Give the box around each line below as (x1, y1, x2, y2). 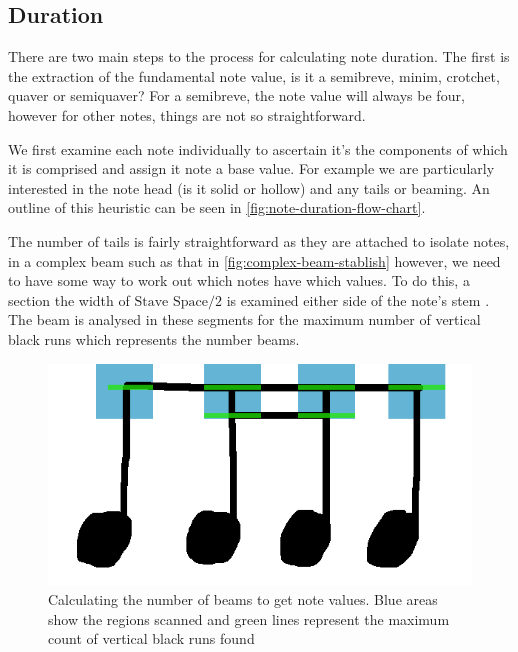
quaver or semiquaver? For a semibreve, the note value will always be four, (8, 85, 465, 106)
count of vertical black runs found (48, 628, 255, 649)
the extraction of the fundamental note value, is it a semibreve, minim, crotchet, (8, 65, 500, 86)
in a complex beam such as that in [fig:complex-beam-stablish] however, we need (8, 250, 501, 271)
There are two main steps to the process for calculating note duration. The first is (8, 46, 510, 67)
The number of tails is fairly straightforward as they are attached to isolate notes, (8, 230, 510, 251)
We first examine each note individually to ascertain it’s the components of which (8, 138, 508, 159)
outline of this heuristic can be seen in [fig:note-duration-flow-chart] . (8, 197, 426, 218)
